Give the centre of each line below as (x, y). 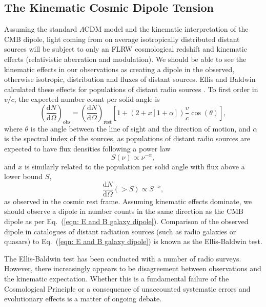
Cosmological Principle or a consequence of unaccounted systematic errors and (127, 288)
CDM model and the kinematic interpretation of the (166, 29)
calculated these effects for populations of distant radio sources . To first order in (131, 89)
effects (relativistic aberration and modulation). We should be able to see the (125, 59)
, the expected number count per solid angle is (87, 99)
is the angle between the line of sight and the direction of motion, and (140, 128)
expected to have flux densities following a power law (87, 148)
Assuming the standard (41, 29)
